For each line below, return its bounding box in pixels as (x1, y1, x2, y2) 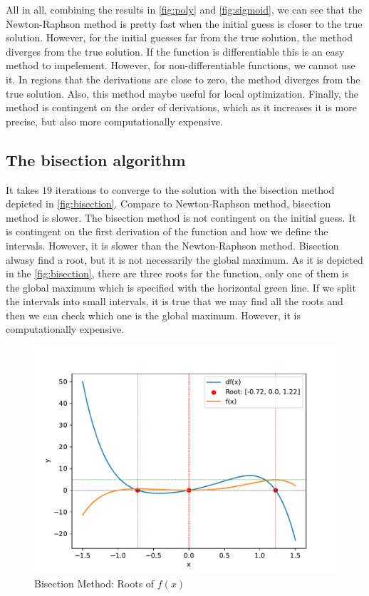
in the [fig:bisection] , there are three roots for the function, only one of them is (6, 266, 349, 281)
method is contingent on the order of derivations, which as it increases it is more (6, 100, 357, 115)
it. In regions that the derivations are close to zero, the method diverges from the (6, 71, 360, 86)
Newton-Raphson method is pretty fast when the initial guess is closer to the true (6, 16, 363, 31)
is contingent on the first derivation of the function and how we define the (6, 224, 328, 239)
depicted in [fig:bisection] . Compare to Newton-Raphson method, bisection (6, 196, 331, 211)
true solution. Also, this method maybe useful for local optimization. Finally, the (6, 86, 358, 101)
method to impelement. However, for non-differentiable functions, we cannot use (6, 58, 355, 73)
